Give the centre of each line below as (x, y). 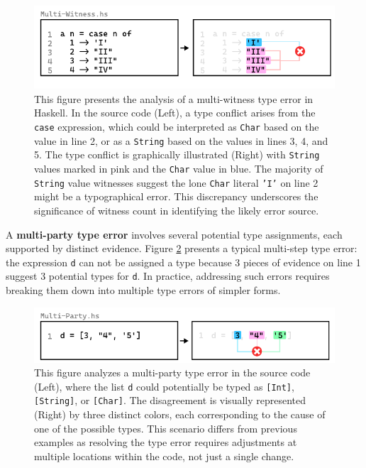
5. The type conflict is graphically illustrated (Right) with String (177, 154)
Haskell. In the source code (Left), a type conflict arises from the (175, 113)
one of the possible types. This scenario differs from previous (166, 428)
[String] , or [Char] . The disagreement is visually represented (170, 400)
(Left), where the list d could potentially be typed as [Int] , (164, 386)
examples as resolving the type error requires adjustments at (166, 442)
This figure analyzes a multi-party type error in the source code (172, 372)
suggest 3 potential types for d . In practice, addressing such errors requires (168, 276)
